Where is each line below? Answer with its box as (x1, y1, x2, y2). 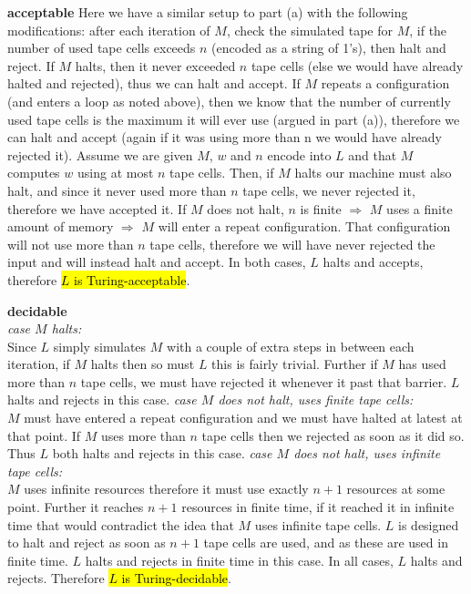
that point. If (7, 425, 81, 445)
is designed (398, 515, 459, 534)
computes (7, 163, 60, 182)
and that (348, 145, 397, 164)
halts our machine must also (294, 163, 452, 182)
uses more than (101, 425, 186, 445)
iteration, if (7, 354, 70, 374)
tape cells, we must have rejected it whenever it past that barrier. (80, 372, 447, 391)
